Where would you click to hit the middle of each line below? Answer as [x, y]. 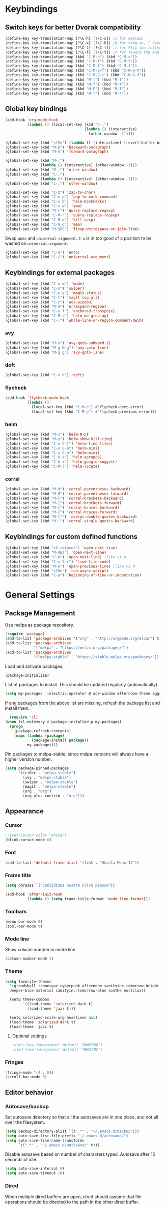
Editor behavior [29, 1092]
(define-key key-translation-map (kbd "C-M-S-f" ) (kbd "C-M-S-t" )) [76, 71]
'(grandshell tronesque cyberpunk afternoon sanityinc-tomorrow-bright [84, 986]
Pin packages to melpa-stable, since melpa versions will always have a [77, 754]
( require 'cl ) [24, 717]
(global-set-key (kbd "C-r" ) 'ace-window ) [49, 302]
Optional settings [29, 1036]
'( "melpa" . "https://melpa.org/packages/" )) [81, 648]
